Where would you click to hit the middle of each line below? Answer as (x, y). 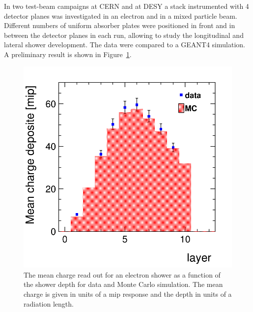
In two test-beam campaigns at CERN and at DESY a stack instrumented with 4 (126, 6)
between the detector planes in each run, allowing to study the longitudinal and (124, 35)
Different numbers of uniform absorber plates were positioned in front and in (120, 25)
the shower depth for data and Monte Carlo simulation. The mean (123, 284)
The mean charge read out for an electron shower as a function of (122, 274)
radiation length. (49, 303)
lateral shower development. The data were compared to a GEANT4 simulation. (125, 45)
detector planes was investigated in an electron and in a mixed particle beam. (121, 16)
